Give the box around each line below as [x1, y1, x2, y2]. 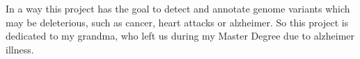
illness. [6, 42, 34, 56]
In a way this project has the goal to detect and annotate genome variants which [6, 1, 350, 15]
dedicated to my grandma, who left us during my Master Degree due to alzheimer [6, 28, 355, 43]
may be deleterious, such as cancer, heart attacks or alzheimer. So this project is [6, 15, 349, 29]
